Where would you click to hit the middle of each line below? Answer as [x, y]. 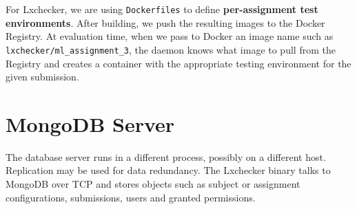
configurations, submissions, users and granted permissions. [131, 197]
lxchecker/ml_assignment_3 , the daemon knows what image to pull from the [171, 49]
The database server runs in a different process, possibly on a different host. [166, 156]
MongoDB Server [90, 123]
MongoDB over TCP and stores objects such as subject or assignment [153, 184]
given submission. [42, 77]
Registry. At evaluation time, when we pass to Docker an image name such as [170, 36]
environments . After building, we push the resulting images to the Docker [165, 22]
